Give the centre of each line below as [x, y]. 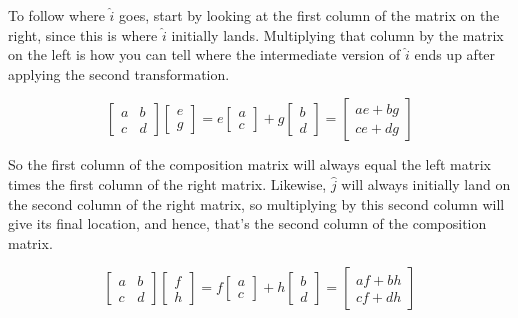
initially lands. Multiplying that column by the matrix [337, 34]
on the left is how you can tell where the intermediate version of [204, 54]
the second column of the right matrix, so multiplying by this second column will [256, 203]
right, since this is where [83, 34]
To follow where [56, 15]
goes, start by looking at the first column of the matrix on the [309, 15]
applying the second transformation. [119, 73]
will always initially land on [426, 183]
